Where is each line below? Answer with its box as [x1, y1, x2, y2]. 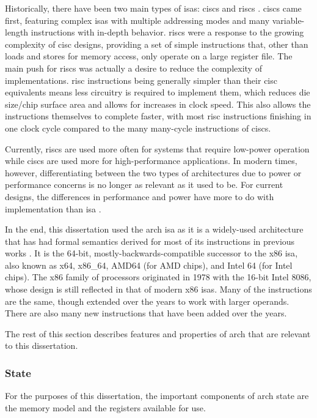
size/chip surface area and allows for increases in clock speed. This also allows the [5, 97, 311, 110]
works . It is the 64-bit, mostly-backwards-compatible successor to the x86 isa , [5, 247, 298, 259]
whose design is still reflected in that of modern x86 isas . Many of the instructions [5, 283, 312, 296]
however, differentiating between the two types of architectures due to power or [5, 166, 302, 179]
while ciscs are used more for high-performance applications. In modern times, [5, 154, 297, 167]
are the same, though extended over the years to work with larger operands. [5, 294, 290, 307]
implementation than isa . [5, 202, 101, 215]
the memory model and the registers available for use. [5, 401, 206, 414]
